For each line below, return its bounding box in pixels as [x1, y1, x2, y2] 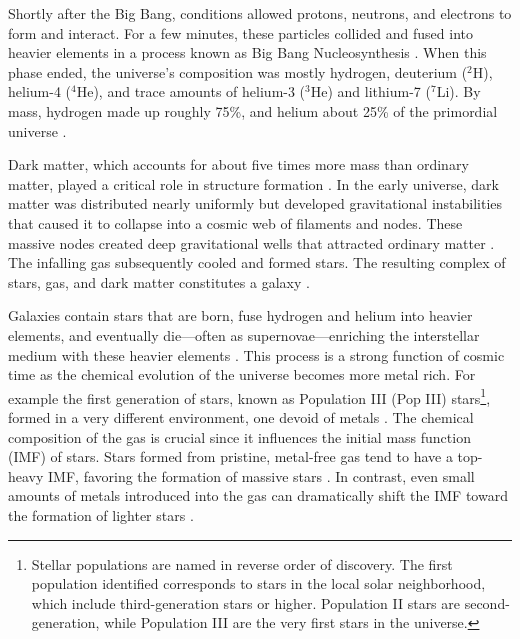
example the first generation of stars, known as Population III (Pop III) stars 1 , [8, 384, 491, 408]
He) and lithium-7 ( [310, 81, 431, 102]
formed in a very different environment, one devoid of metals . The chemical [8, 406, 474, 427]
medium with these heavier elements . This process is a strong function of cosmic [8, 344, 505, 365]
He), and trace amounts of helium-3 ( [76, 81, 306, 102]
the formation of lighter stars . [8, 504, 194, 525]
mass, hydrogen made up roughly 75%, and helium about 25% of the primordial [8, 100, 498, 121]
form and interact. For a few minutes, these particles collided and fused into [8, 22, 473, 43]
